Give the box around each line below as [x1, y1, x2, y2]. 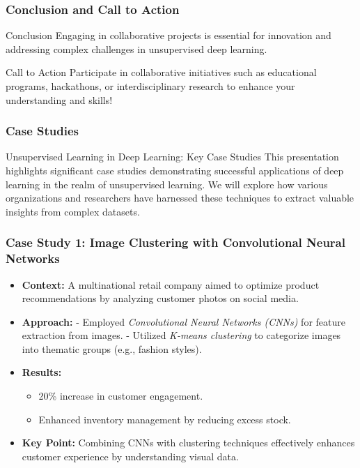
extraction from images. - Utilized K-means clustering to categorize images [22, 328, 341, 342]
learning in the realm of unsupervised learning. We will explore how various [6, 176, 328, 191]
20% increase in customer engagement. [38, 388, 203, 403]
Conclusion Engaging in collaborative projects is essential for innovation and [6, 28, 331, 43]
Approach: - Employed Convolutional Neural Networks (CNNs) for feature [22, 314, 345, 329]
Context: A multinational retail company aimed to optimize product [22, 277, 320, 292]
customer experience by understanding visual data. [22, 448, 239, 463]
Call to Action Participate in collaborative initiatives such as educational [6, 65, 317, 80]
